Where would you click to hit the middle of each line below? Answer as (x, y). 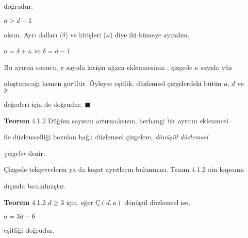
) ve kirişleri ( (86, 34)
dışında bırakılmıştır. (35, 185)
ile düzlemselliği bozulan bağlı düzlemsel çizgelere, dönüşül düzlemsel (106, 137)
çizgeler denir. (25, 153)
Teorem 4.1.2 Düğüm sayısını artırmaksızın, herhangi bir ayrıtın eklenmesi (116, 120)
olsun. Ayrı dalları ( (33, 34)
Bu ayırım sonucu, (31, 67)
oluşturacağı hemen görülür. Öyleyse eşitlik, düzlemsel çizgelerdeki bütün (113, 83)
